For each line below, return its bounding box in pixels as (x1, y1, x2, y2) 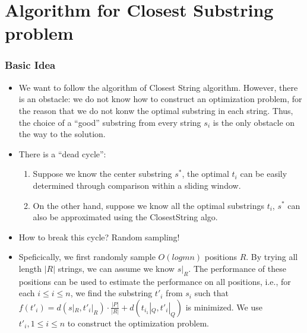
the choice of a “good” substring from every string (18, 116, 201, 128)
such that (194, 287, 229, 299)
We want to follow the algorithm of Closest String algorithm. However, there (18, 81, 298, 93)
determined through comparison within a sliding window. (33, 179, 241, 191)
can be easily (240, 167, 287, 180)
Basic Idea (5, 58, 56, 72)
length (18, 262, 42, 274)
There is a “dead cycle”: (18, 147, 106, 160)
